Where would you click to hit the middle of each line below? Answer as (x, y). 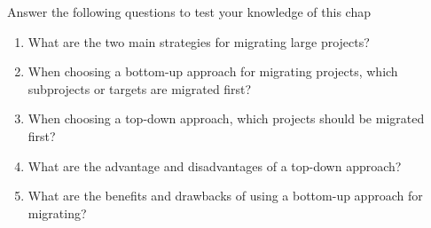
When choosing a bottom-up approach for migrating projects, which (213, 71)
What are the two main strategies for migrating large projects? (199, 41)
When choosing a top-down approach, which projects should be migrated (226, 118)
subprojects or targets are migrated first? (140, 88)
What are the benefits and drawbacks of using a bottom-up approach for (225, 196)
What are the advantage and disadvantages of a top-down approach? (215, 165)
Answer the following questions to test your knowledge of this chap (189, 12)
